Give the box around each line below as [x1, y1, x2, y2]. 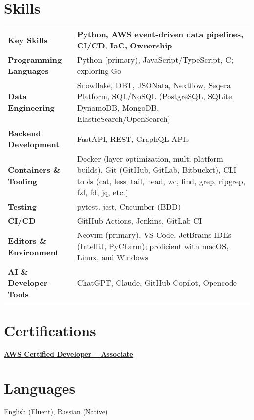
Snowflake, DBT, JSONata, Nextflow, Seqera [77, 79, 231, 91]
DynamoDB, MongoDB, [77, 102, 159, 114]
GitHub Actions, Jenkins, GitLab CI [77, 215, 202, 227]
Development [8, 139, 60, 150]
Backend [8, 127, 41, 139]
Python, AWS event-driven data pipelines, [77, 28, 244, 40]
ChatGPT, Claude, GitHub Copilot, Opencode [77, 277, 237, 289]
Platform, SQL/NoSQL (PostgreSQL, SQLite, [77, 91, 234, 102]
